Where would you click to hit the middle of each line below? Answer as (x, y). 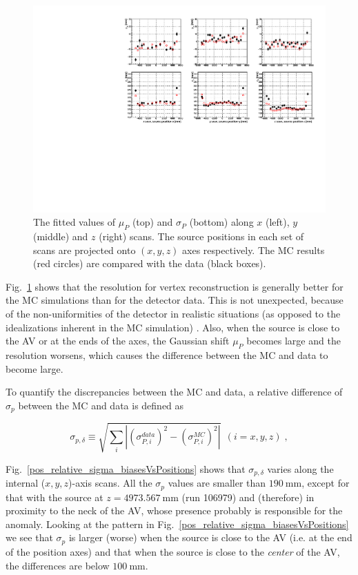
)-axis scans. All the (110, 483)
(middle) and (61, 236)
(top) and (152, 222)
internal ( (26, 483)
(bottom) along (221, 222)
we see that (29, 537)
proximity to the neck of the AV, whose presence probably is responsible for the (174, 510)
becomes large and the (294, 341)
